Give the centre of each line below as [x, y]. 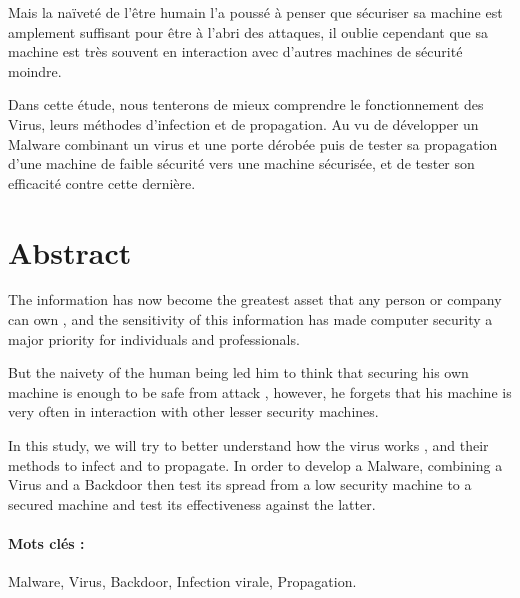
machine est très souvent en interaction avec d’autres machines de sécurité [235, 51]
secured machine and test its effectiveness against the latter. [192, 503]
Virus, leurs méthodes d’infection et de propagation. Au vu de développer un [243, 123]
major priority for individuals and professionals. [154, 338]
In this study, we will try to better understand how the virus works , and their [248, 445]
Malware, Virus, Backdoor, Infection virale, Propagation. [182, 581]
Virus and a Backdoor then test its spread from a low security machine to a [240, 484]
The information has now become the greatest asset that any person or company [255, 299]
